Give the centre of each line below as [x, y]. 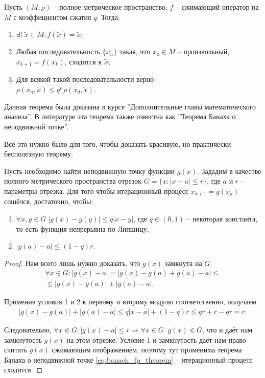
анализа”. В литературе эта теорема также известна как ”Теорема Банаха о [120, 116]
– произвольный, [203, 51]
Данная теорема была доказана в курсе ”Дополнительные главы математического [130, 106]
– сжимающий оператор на [217, 7]
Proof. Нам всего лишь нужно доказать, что [72, 263]
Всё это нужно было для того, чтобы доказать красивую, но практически [118, 143]
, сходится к [83, 61]
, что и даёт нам [227, 330]
